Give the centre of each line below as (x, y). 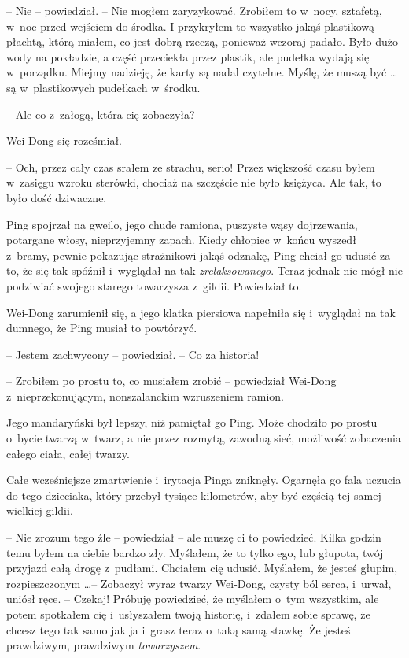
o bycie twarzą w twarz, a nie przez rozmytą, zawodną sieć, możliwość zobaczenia (204, 438)
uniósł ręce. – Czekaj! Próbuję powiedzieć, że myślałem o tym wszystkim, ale (193, 599)
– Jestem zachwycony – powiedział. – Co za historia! (133, 354)
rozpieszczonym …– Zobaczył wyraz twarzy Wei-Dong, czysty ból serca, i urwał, (199, 583)
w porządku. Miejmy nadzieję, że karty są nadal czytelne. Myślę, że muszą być (197, 72)
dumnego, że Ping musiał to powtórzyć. (102, 328)
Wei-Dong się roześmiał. (64, 140)
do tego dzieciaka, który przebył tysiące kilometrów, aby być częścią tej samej (194, 495)
